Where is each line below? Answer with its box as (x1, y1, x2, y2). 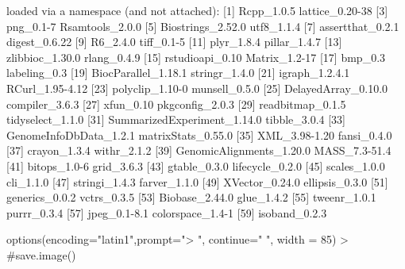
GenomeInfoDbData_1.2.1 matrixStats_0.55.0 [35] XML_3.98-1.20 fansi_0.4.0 (6, 126, 392, 143)
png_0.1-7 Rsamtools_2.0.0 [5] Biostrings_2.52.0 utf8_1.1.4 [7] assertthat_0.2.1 (6, 17, 399, 34)
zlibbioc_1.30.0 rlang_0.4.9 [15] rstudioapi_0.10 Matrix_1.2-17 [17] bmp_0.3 (6, 48, 386, 65)
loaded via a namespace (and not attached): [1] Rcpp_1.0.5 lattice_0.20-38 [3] (6, 2, 388, 18)
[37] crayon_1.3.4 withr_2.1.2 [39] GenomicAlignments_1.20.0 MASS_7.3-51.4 (6, 142, 391, 159)
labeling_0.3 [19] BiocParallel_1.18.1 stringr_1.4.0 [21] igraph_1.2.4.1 (6, 64, 350, 81)
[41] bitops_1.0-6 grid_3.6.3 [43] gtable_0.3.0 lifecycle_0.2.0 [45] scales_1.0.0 (6, 157, 385, 174)
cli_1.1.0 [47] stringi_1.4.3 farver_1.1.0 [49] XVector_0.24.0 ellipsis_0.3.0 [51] (6, 173, 388, 190)
